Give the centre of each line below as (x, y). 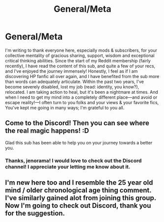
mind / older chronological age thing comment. (78, 190)
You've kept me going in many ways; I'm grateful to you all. (65, 108)
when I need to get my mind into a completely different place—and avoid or (81, 97)
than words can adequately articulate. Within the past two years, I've (74, 82)
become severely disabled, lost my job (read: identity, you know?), (72, 86)
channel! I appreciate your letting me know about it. (68, 166)
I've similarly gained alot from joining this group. (81, 198)
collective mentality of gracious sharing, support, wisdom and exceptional (80, 55)
